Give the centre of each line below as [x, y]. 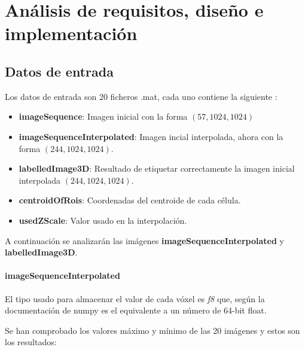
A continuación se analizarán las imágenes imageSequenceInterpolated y [144, 240]
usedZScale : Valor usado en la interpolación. [103, 220]
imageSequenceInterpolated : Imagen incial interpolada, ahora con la [151, 136]
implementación [71, 33]
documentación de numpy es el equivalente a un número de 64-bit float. [136, 310]
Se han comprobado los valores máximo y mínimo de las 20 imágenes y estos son [152, 330]
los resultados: [31, 342]
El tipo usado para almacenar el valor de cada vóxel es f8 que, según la [135, 298]
